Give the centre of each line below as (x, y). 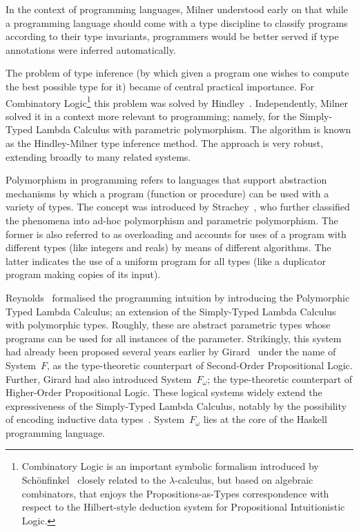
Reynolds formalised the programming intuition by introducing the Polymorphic (178, 297)
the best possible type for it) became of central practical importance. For (160, 86)
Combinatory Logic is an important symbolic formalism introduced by (170, 466)
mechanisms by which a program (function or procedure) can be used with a (167, 193)
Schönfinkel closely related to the (94, 480)
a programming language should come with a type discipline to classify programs (177, 22)
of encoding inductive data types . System (95, 419)
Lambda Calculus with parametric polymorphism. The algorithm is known (193, 129)
